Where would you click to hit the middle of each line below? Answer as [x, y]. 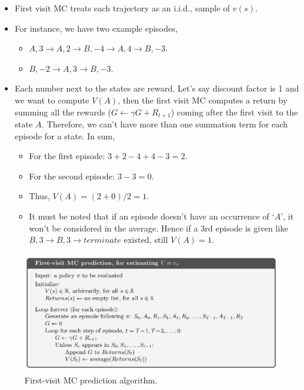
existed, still [146, 240]
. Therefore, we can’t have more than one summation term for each [165, 124]
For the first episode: [67, 156]
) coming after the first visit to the [234, 112]
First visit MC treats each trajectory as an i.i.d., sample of [122, 8]
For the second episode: [72, 176]
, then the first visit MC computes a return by [203, 100]
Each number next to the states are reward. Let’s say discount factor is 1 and [157, 88]
